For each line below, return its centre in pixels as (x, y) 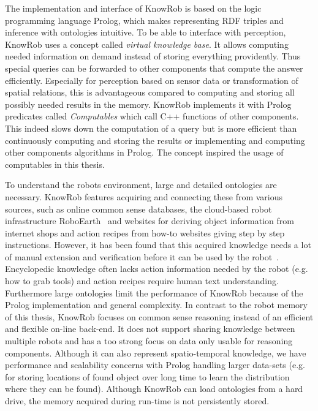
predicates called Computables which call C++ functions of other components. (152, 116)
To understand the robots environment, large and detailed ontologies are (141, 185)
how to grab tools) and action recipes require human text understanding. (142, 281)
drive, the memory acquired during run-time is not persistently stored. (137, 401)
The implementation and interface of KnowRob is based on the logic (133, 8)
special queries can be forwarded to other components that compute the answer (154, 68)
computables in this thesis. (55, 164)
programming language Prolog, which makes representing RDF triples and (144, 20)
